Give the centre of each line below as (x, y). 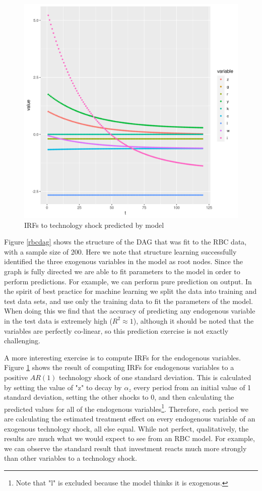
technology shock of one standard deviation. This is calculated (155, 377)
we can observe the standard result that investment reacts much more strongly (125, 448)
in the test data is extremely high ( (58, 320)
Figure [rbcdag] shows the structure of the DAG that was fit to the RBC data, (125, 242)
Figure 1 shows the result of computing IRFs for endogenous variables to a (119, 367)
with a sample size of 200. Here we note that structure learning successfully (120, 251)
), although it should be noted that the (193, 320)
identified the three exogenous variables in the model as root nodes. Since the (124, 261)
